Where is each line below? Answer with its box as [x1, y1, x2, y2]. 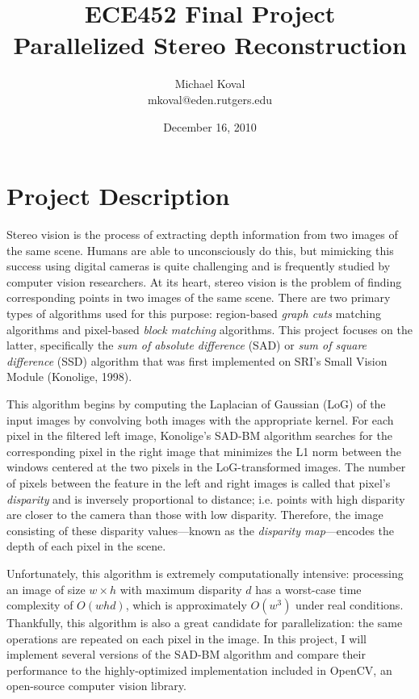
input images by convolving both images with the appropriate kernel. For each [6, 411, 394, 428]
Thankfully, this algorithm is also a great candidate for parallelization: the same [6, 614, 403, 631]
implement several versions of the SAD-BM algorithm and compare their [6, 646, 366, 663]
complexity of [6, 596, 73, 613]
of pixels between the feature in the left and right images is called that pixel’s [6, 474, 391, 491]
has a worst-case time [255, 580, 362, 597]
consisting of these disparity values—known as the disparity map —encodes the [6, 521, 395, 538]
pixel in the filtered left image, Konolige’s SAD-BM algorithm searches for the [6, 427, 392, 444]
